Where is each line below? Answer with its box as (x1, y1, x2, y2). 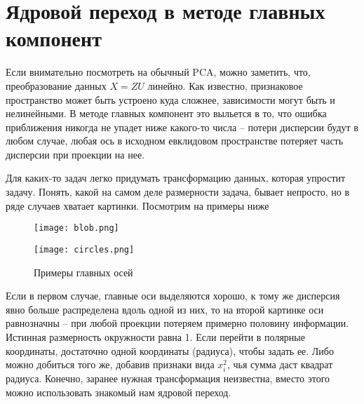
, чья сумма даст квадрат (227, 357, 333, 372)
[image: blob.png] (34, 223, 119, 234)
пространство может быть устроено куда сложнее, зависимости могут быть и (6, 92, 335, 107)
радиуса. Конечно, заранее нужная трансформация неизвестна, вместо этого (6, 371, 330, 386)
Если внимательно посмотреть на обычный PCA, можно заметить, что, (6, 65, 311, 79)
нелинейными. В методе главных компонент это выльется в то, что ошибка (6, 106, 327, 121)
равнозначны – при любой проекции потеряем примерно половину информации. (6, 316, 349, 330)
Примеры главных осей (34, 264, 133, 279)
